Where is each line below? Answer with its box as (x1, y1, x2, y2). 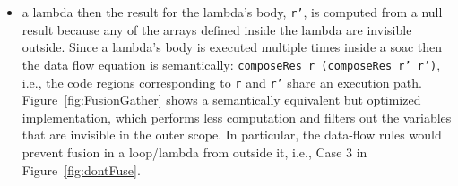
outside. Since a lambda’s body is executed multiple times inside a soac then (22, 38, 443, 56)
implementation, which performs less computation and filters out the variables (22, 107, 452, 126)
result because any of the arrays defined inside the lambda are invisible (22, 20, 412, 38)
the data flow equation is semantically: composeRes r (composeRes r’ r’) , (22, 55, 441, 73)
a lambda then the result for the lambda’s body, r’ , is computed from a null (22, 3, 443, 21)
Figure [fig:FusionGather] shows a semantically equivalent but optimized (22, 90, 421, 109)
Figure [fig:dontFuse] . (22, 160, 141, 179)
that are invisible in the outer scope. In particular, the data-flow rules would (22, 125, 442, 144)
